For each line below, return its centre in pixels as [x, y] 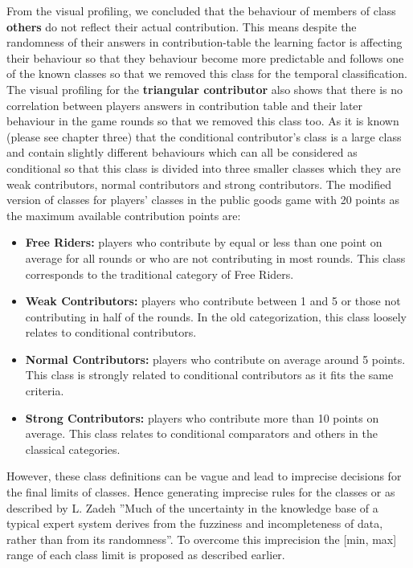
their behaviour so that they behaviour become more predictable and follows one [205, 57]
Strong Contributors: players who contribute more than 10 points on [202, 417]
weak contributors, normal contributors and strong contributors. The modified [199, 184]
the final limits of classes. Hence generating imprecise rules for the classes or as [201, 492]
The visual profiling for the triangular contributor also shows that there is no [205, 89]
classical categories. [73, 449]
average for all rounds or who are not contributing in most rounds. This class [215, 257]
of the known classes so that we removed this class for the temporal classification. [207, 74]
